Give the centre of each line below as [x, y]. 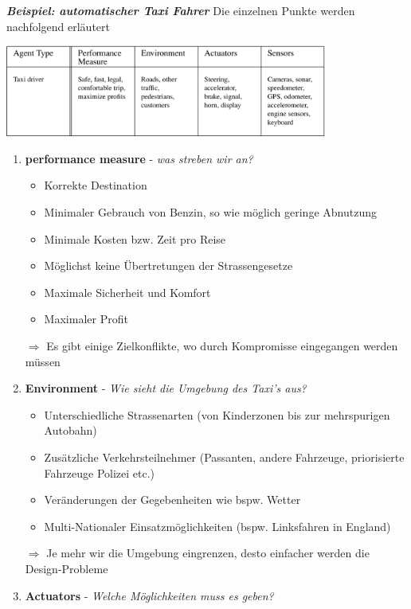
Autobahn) [70, 430]
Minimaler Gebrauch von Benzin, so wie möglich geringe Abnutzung [210, 212]
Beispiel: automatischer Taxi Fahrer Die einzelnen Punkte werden [181, 10]
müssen [43, 361]
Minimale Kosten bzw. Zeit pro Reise [135, 238]
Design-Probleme [67, 568]
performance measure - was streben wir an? [139, 158]
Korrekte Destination [96, 185]
